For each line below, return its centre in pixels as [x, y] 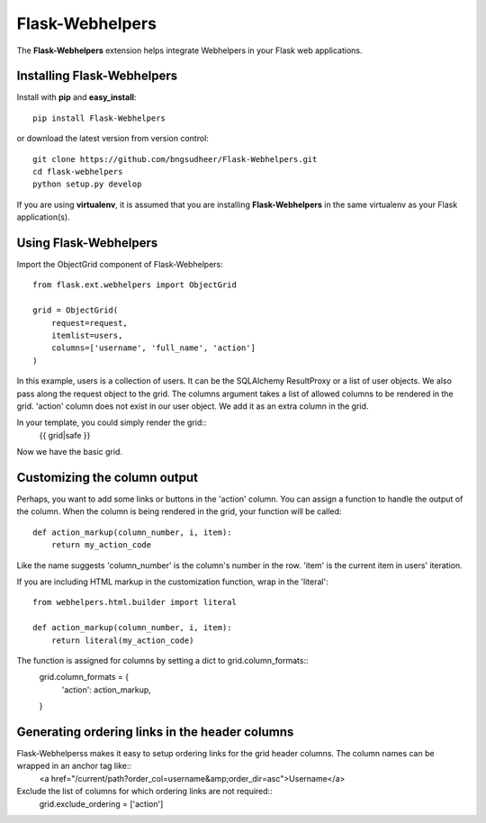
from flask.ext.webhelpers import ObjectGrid [135, 285]
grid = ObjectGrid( [76, 310]
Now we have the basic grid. [70, 452]
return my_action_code [101, 545]
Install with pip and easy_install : [76, 97]
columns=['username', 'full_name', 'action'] [153, 348]
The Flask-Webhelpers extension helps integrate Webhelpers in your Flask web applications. [190, 50]
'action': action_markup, [107, 690]
